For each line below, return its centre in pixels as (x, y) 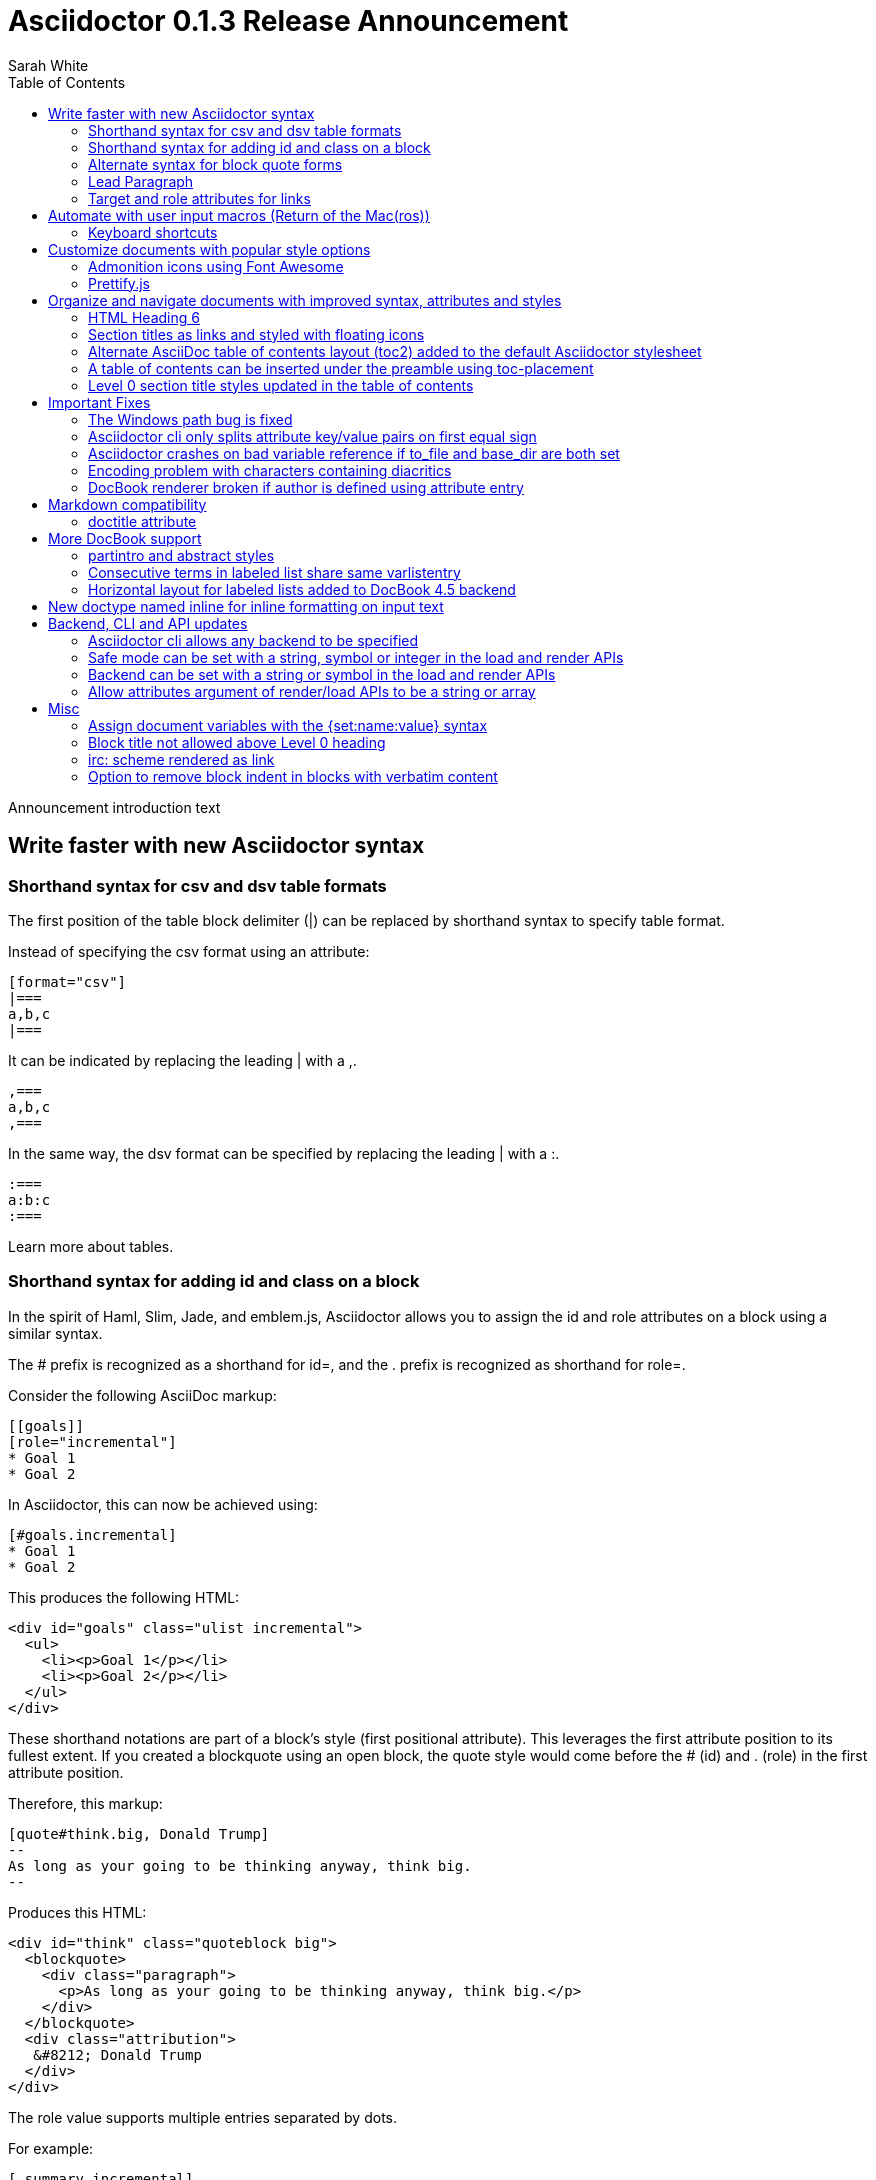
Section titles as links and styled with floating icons (256, 334)
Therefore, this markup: (85, 1803)
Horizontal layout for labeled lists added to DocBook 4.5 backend (302, 589)
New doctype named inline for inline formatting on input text (246, 606)
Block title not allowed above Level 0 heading (237, 742)
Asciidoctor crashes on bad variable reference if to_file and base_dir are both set (354, 453)
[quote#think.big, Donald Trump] (139, 1833)
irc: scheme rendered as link (181, 759)
